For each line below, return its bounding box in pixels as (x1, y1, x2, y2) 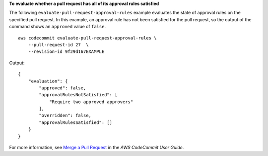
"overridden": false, (39, 113, 92, 118)
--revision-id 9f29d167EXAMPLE (28, 49, 105, 54)
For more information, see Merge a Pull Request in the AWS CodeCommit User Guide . (9, 145, 184, 151)
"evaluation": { (28, 78, 68, 84)
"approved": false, (39, 85, 86, 91)
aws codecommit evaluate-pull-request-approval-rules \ (18, 35, 157, 40)
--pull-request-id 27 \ (28, 42, 89, 47)
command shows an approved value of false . (9, 24, 106, 30)
